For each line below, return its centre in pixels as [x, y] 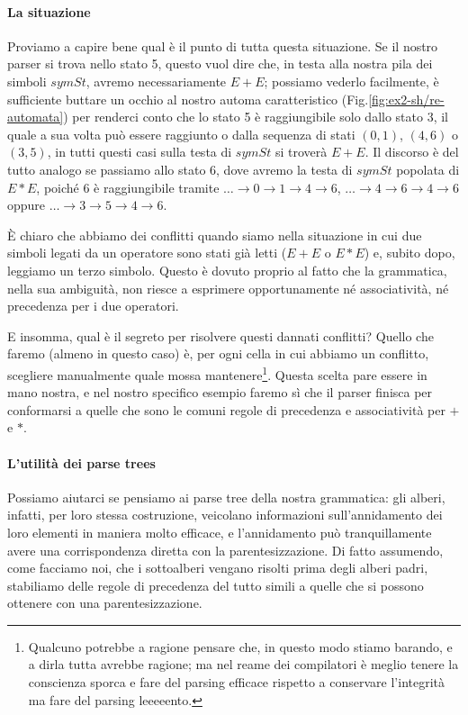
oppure [27, 205]
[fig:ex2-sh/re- [406, 99]
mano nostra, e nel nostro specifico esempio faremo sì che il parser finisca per [220, 392]
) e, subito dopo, [409, 253]
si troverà [301, 152]
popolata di [428, 169]
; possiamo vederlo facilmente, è [351, 81]
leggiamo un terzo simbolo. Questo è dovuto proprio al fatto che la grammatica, [227, 270]
